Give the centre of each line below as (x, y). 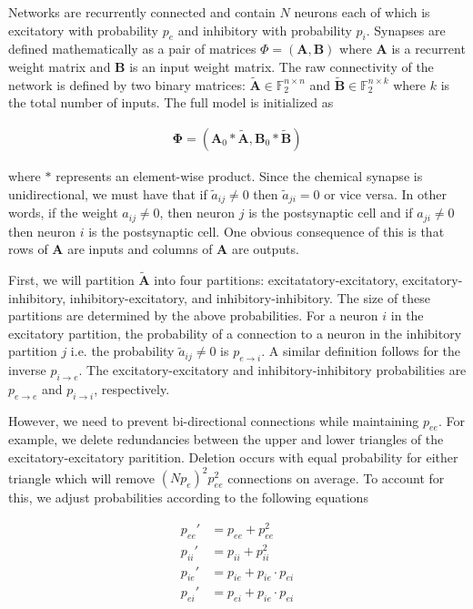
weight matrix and (60, 66)
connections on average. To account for (336, 477)
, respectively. (132, 388)
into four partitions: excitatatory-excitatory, (276, 279)
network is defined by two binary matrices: (127, 84)
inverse (27, 370)
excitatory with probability (84, 30)
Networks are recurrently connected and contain (142, 12)
